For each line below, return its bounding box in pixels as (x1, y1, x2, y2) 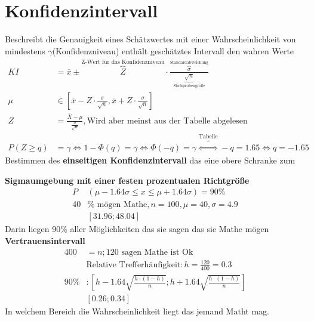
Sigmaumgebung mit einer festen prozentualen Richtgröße (5, 174, 250, 186)
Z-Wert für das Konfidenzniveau (81, 58, 165, 65)
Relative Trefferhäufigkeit (86, 261, 181, 270)
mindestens (5, 44, 45, 57)
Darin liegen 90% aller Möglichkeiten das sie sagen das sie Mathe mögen (5, 223, 269, 235)
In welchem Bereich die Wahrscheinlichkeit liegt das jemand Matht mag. (5, 305, 269, 317)
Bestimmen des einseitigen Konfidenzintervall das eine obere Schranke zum (5, 154, 295, 166)
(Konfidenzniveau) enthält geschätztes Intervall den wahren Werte (52, 44, 294, 57)
